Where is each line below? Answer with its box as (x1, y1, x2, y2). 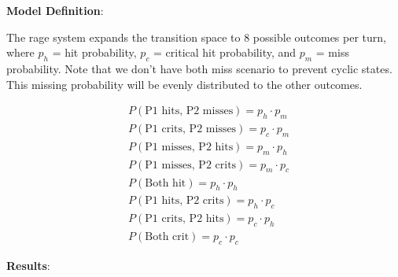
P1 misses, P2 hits (145, 141, 234, 153)
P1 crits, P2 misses (145, 124, 237, 135)
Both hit (145, 177, 186, 189)
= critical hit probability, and (153, 44, 297, 61)
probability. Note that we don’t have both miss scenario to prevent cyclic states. (6, 60, 392, 76)
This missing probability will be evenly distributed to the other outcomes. (6, 76, 363, 92)
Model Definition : (6, 2, 104, 18)
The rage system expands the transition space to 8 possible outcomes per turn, (6, 28, 386, 45)
